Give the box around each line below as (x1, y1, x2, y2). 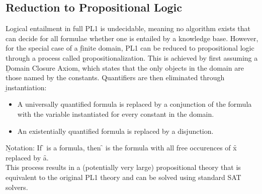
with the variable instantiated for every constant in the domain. (17, 108, 214, 119)
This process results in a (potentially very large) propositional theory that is (6, 162, 241, 172)
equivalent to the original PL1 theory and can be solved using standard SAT (6, 171, 241, 182)
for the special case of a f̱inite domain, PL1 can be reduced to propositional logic (6, 43, 254, 53)
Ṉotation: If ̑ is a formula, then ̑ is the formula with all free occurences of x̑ (6, 142, 237, 153)
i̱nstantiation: (6, 82, 47, 92)
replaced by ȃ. (6, 152, 49, 162)
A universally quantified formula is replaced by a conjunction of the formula (17, 99, 252, 109)
